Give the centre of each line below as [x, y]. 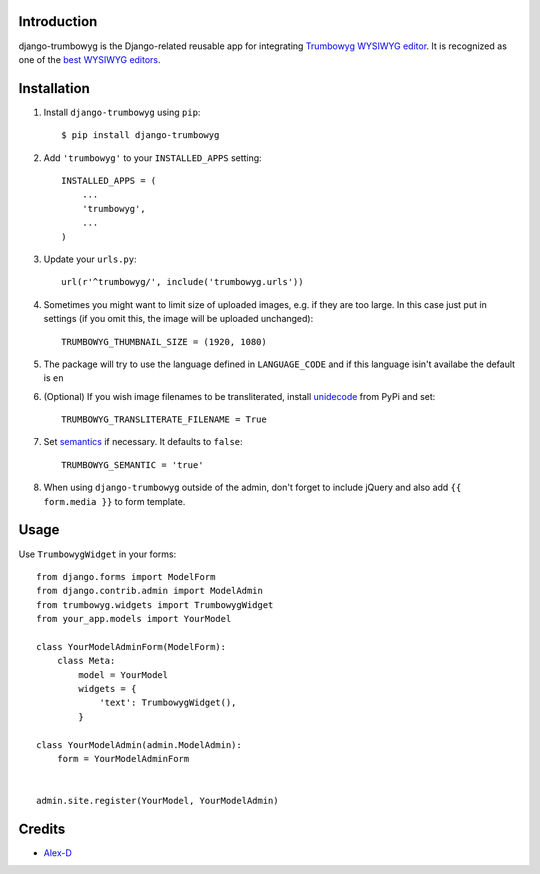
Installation [54, 88]
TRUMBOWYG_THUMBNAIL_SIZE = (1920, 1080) [164, 341]
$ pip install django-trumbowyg [140, 135]
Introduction [58, 21]
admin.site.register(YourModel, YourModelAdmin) [157, 801]
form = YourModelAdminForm [123, 758]
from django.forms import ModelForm [126, 576]
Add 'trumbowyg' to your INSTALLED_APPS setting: [152, 157]
